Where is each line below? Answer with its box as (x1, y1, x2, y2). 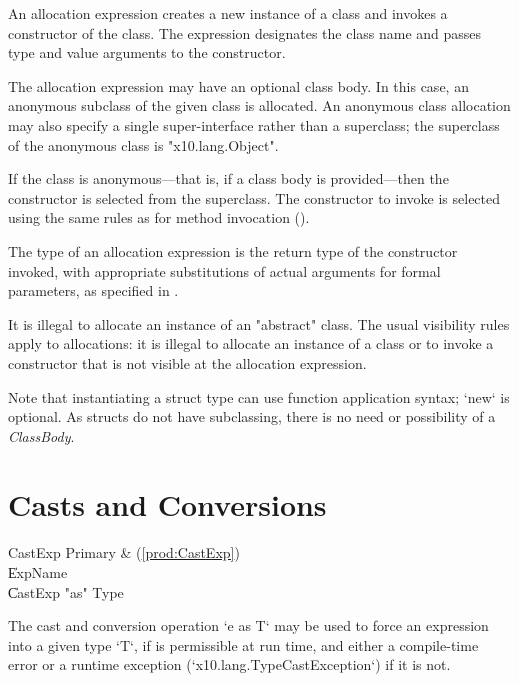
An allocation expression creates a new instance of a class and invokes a (8, 3, 448, 23)
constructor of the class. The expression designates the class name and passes (8, 22, 482, 43)
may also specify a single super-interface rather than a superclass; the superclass (8, 114, 500, 135)
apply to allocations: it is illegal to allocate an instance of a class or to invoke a (8, 333, 494, 354)
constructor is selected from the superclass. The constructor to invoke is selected (8, 187, 501, 208)
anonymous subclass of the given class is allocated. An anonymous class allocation (8, 95, 511, 116)
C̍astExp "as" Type (8, 581, 124, 602)
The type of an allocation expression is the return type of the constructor (8, 240, 458, 261)
